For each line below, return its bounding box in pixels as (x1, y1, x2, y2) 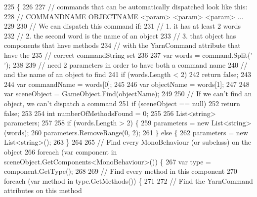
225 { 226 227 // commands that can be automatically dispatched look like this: (4, 1, 248, 11)
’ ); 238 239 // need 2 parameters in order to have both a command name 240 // (4, 59, 248, 70)
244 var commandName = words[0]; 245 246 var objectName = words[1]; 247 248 (4, 79, 250, 89)
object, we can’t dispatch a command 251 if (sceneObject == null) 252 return (4, 98, 240, 108)
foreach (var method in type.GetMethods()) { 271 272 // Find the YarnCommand (4, 175, 253, 186)
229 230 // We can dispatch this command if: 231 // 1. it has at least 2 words (4, 21, 241, 31)
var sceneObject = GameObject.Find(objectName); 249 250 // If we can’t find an (4, 88, 252, 99)
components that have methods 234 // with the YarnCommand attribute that (4, 40, 241, 50)
